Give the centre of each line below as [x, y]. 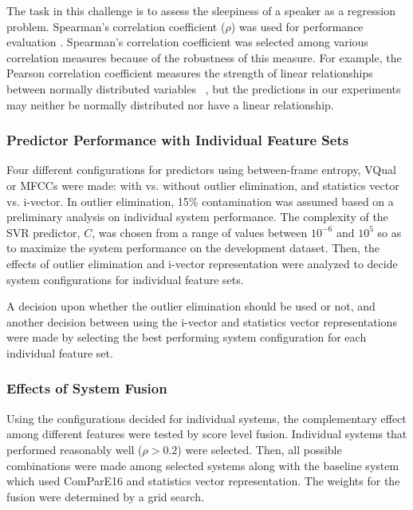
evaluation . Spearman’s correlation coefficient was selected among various [187, 42]
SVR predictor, [43, 232]
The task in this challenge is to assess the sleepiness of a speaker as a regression [201, 10]
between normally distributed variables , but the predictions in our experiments [204, 88]
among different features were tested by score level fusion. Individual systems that [207, 434]
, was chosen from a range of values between [200, 232]
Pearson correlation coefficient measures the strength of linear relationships [190, 73]
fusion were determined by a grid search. [106, 496]
